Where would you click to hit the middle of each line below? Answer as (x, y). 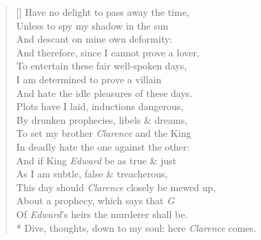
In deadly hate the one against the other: (103, 146)
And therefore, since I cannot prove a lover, (108, 52)
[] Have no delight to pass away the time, (103, 12)
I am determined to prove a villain (89, 79)
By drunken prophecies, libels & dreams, (102, 119)
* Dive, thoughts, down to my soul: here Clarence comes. (136, 227)
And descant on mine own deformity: (94, 39)
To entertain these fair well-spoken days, (102, 66)
